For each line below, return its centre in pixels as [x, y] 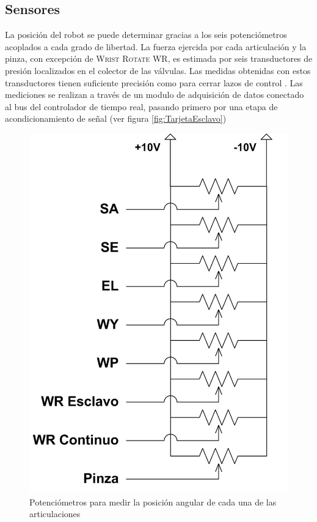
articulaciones [55, 514]
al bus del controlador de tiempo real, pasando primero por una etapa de [141, 106]
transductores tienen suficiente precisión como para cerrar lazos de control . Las [154, 82]
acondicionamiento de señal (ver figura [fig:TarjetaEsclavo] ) [116, 118]
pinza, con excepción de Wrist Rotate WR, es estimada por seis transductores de [159, 58]
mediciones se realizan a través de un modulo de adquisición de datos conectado [155, 95]
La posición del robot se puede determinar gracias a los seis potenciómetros [146, 35]
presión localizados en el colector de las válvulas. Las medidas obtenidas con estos [158, 70]
